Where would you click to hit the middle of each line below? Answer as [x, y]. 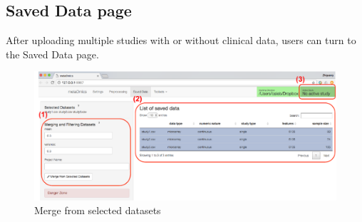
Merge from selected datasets [98, 210]
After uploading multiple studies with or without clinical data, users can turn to [181, 40]
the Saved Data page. [52, 54]
